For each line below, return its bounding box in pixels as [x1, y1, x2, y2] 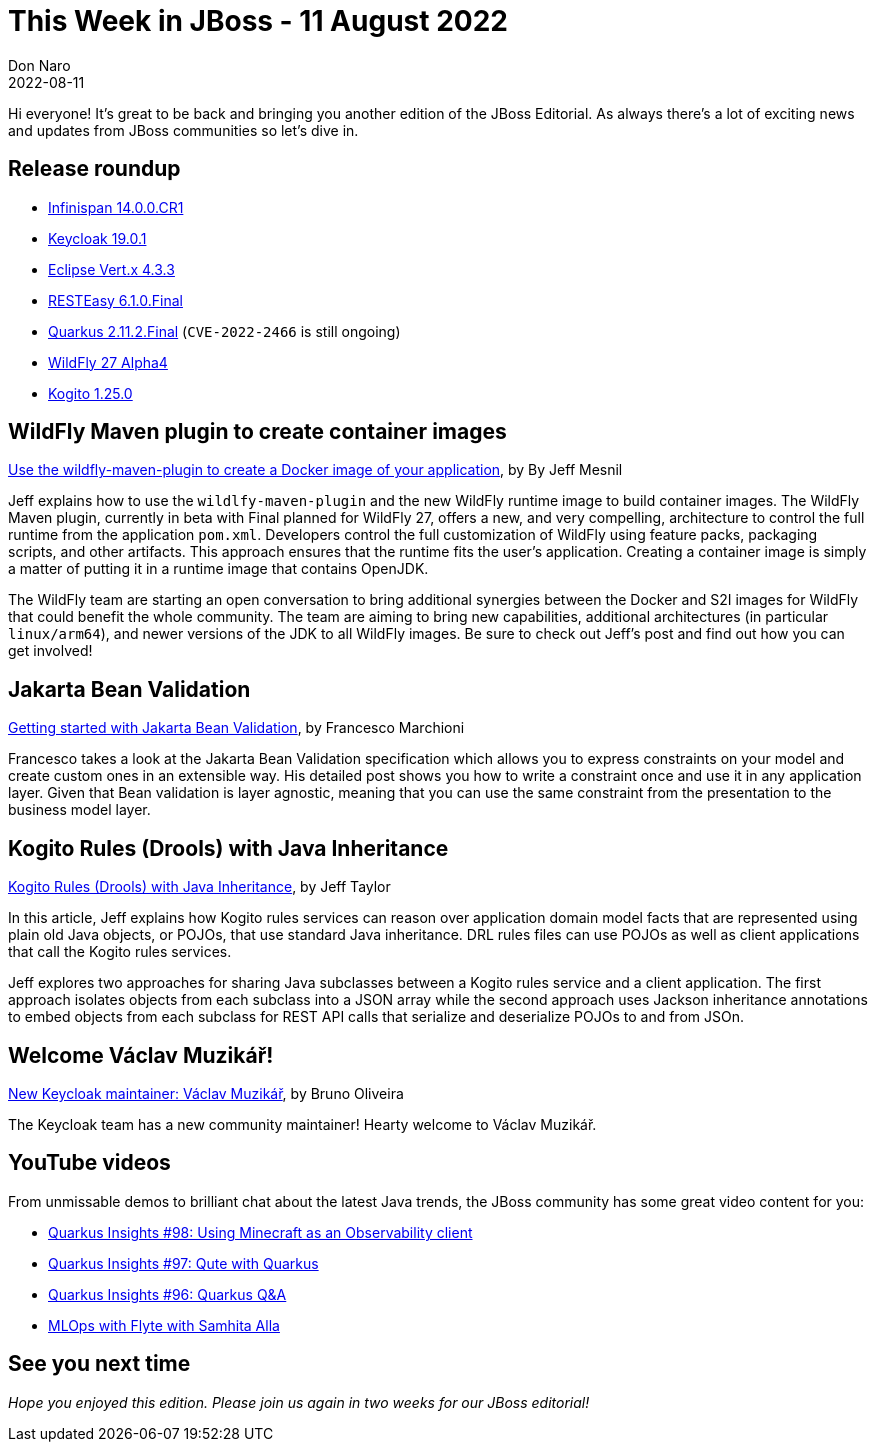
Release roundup [8, 156, 181, 182]
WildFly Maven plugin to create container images [8, 419, 507, 445]
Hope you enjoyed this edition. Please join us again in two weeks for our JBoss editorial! [8, 1393, 590, 1411]
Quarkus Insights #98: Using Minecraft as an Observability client [48, 1223, 473, 1241]
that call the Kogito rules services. [8, 943, 232, 961]
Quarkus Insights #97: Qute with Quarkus [48, 1254, 319, 1272]
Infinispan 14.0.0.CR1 [48, 198, 184, 216]
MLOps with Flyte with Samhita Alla [48, 1316, 280, 1334]
